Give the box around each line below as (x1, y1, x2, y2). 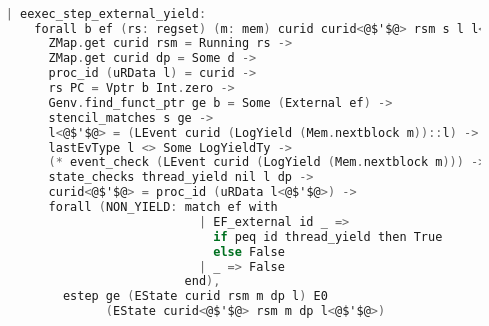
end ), (184, 274, 221, 289)
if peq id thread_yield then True (213, 229, 443, 244)
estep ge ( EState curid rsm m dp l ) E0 (62, 289, 328, 304)
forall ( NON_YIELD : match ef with (48, 200, 278, 215)
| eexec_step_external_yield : (5, 6, 207, 21)
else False (213, 244, 285, 259)
